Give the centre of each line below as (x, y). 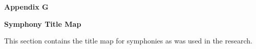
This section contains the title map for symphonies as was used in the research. (128, 41)
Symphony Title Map (43, 23)
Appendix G (26, 7)
